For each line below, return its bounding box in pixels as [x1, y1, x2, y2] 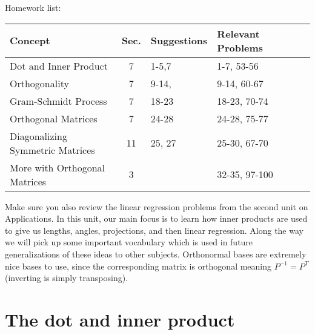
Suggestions [150, 33, 208, 48]
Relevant [217, 26, 260, 41]
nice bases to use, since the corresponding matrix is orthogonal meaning [5, 259, 272, 272]
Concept [10, 33, 50, 48]
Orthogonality [10, 76, 69, 90]
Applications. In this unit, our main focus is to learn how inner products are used [5, 212, 308, 225]
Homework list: [5, 1, 61, 13]
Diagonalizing [10, 128, 67, 143]
